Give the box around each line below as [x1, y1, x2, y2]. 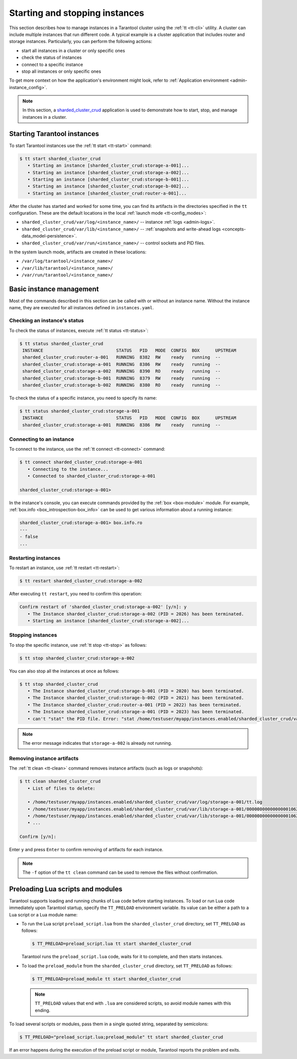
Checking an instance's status [9, 317, 84, 324]
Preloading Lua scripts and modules [9, 885, 123, 893]
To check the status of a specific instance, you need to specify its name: [9, 395, 157, 401]
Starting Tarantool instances [9, 129, 99, 138]
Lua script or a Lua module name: [9, 912, 78, 917]
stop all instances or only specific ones [21, 68, 101, 74]
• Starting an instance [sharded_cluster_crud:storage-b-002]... [27, 184, 190, 189]
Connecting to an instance [9, 436, 74, 443]
